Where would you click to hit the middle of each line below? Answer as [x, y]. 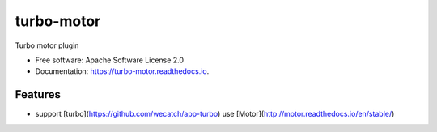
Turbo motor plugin [47, 45]
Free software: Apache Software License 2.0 [110, 60]
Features [38, 94]
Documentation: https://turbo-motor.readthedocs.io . [122, 71]
